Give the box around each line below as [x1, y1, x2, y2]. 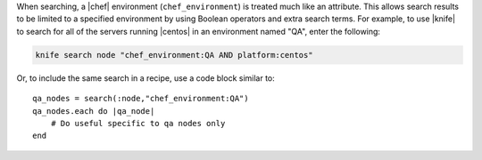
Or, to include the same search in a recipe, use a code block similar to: [16, 72, 276, 84]
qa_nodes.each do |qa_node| [32, 106, 155, 116]
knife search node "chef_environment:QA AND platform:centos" [35, 50, 313, 60]
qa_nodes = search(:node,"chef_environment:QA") [32, 93, 249, 104]
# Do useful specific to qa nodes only [50, 118, 226, 128]
